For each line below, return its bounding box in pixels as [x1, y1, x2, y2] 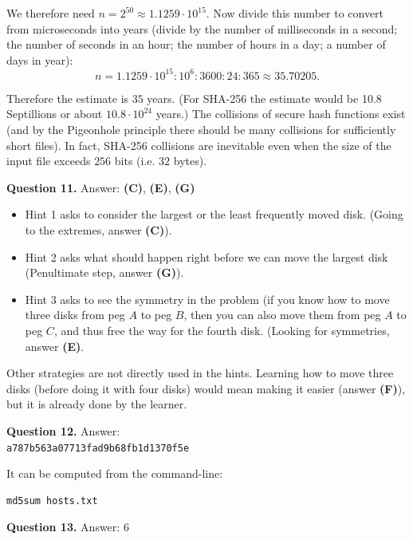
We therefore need [6, 5, 95, 21]
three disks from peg [25, 306, 125, 323]
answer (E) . [25, 337, 85, 354]
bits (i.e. [114, 152, 155, 169]
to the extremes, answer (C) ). [25, 222, 172, 238]
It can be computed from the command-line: [6, 465, 223, 482]
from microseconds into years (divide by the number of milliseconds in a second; [6, 20, 398, 37]
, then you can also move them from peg [183, 306, 381, 323]
